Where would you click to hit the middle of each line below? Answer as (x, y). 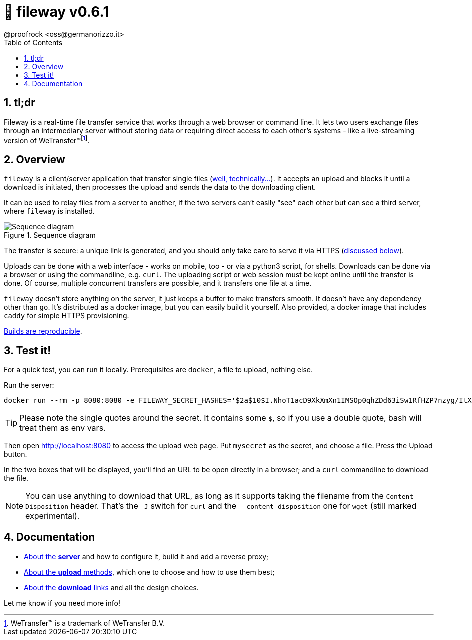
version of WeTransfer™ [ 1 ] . (47, 140)
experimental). (53, 516)
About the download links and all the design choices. (111, 587)
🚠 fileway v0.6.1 (57, 12)
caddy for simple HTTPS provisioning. (67, 316)
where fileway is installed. (49, 211)
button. (16, 454)
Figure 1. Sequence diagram (50, 235)
